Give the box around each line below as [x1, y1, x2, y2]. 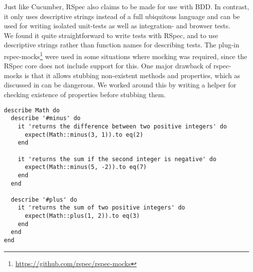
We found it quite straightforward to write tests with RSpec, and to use [4, 30, 218, 40]
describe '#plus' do [11, 196, 77, 203]
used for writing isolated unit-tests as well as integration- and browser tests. [4, 21, 231, 31]
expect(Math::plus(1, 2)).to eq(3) [24, 212, 140, 220]
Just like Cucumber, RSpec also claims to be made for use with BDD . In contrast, [4, 1, 249, 11]
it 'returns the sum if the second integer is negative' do [18, 155, 217, 163]
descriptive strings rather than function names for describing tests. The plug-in [4, 40, 239, 50]
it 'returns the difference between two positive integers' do [18, 123, 227, 130]
